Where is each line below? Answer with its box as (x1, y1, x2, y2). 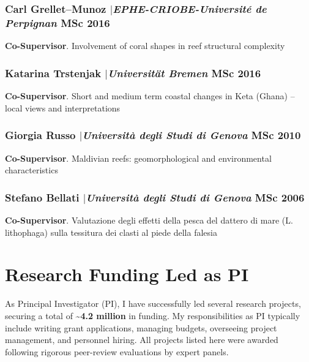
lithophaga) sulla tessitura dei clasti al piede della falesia (5, 225, 217, 238)
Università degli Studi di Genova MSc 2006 (86, 189, 305, 205)
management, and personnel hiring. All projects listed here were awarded (5, 333, 278, 346)
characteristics (5, 164, 58, 176)
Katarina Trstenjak (5, 65, 102, 80)
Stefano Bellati (5, 189, 80, 205)
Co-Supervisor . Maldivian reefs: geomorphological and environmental (5, 151, 272, 164)
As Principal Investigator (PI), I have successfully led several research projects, (5, 297, 301, 310)
